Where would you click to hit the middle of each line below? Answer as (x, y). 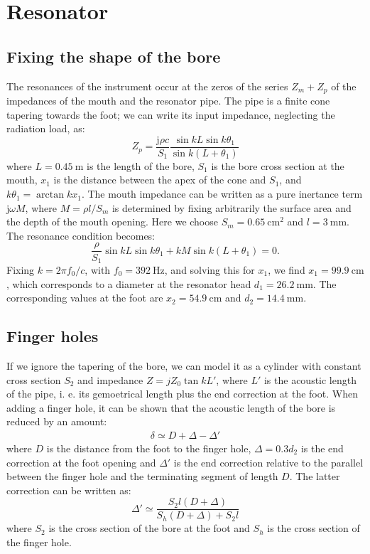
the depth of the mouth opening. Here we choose (112, 222)
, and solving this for (210, 269)
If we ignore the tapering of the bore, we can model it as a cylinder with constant (184, 365)
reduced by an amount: (57, 421)
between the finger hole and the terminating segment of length (142, 476)
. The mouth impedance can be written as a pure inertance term (222, 194)
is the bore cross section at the (278, 165)
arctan (50, 195)
